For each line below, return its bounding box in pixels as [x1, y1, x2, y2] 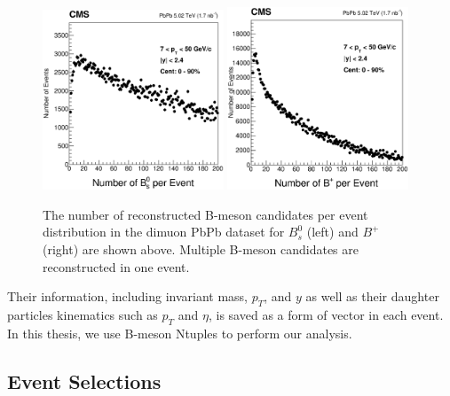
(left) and [306, 222, 359, 241]
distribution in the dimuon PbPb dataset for [43, 222, 285, 241]
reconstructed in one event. [43, 257, 190, 276]
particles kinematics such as [7, 305, 158, 323]
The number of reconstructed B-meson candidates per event [43, 205, 368, 223]
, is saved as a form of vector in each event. [208, 305, 444, 323]
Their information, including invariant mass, [7, 287, 248, 306]
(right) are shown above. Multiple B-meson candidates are [43, 239, 359, 258]
